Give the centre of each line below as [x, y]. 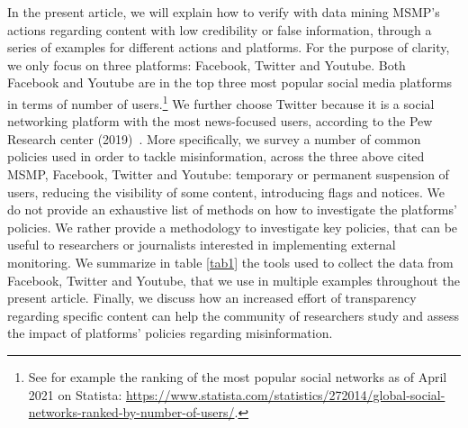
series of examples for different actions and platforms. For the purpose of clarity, [229, 47]
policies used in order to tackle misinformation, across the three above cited [216, 156]
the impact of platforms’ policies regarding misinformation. [170, 333]
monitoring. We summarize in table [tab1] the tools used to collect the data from [230, 262]
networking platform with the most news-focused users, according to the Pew [220, 121]
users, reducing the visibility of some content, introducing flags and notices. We [226, 191]
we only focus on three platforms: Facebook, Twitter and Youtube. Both [207, 64]
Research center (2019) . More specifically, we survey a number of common [214, 138]
